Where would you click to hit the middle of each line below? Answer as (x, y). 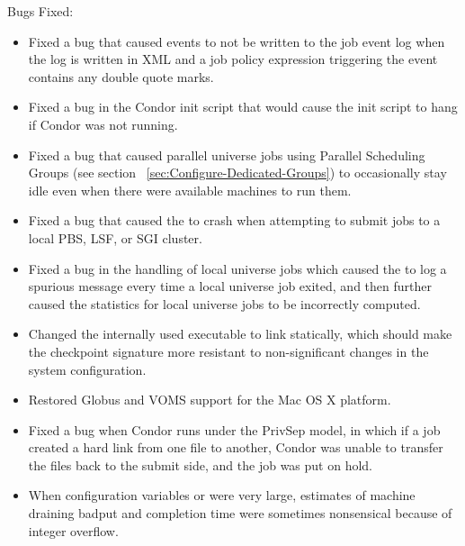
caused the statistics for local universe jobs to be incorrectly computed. (224, 303)
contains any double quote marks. (121, 76)
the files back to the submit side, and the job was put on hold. (200, 464)
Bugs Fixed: (40, 11)
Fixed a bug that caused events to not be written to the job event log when (237, 41)
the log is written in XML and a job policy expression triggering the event (233, 59)
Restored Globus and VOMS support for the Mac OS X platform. (210, 400)
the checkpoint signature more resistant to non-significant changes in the (228, 351)
